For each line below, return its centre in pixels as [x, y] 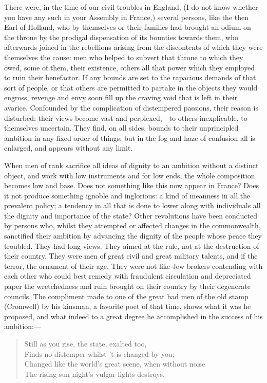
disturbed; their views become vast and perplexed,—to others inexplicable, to [126, 117]
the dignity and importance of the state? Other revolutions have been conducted [131, 215]
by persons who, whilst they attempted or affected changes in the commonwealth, [132, 225]
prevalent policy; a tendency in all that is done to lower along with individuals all [132, 205]
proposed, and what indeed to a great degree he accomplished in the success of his [133, 316]
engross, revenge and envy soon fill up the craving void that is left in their [121, 97]
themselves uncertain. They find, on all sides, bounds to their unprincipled [121, 128]
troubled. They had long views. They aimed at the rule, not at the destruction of [132, 245]
